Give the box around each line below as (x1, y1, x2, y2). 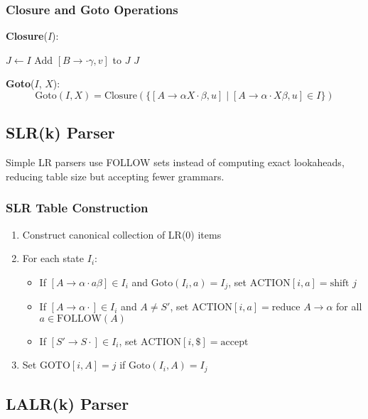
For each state (22, 251, 85, 266)
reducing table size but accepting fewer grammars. (6, 168, 224, 183)
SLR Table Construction (6, 199, 148, 217)
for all (336, 299, 362, 314)
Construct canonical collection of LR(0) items (22, 227, 222, 241)
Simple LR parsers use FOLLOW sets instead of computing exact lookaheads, (6, 155, 345, 170)
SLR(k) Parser (6, 121, 115, 143)
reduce (271, 303, 301, 313)
